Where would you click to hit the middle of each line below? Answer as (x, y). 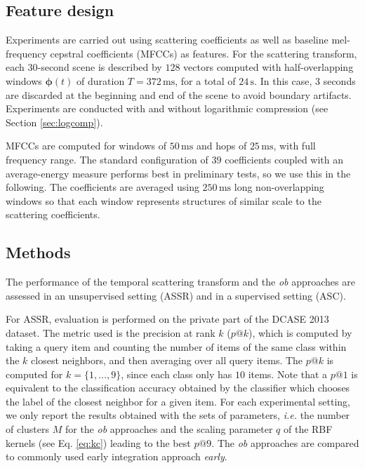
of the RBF (308, 429)
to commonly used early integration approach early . (117, 456)
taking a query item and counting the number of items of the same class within (176, 346)
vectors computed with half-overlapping (268, 67)
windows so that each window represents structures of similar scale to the (164, 200)
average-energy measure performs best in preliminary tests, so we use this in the (178, 173)
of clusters (28, 429)
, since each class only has (177, 374)
